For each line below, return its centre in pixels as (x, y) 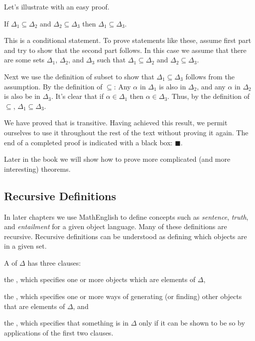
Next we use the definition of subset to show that (79, 76)
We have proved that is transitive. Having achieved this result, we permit (116, 123)
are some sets (24, 60)
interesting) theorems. (37, 169)
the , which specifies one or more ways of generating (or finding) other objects (123, 296)
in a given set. (25, 246)
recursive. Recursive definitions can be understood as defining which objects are (126, 236)
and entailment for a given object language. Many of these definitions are (116, 226)
